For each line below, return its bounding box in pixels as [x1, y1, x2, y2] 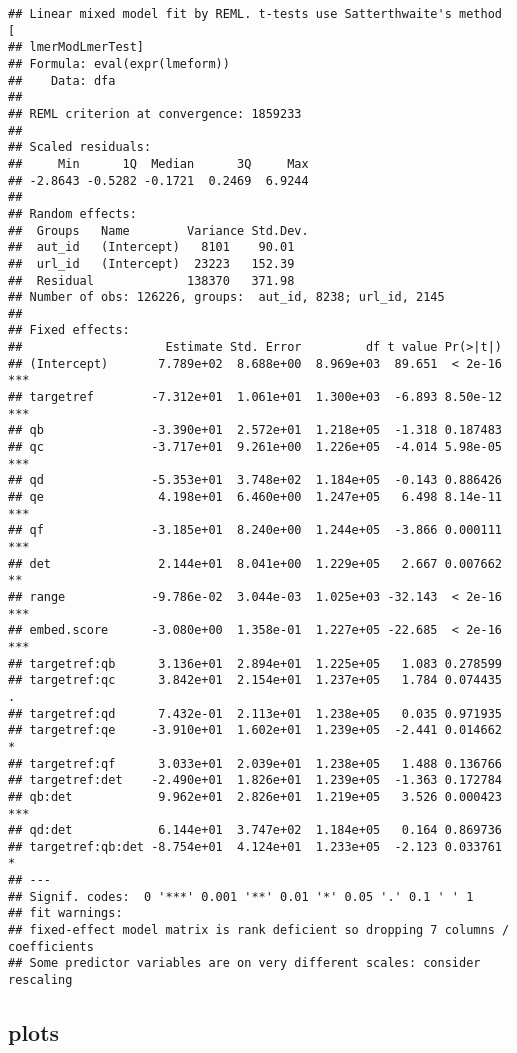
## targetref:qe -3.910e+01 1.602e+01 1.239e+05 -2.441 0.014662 [8, 723, 502, 738]
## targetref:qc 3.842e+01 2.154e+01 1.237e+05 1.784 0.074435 [8, 673, 502, 688]
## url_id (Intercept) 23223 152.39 [8, 256, 295, 271]
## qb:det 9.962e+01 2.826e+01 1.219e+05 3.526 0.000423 [8, 789, 502, 804]
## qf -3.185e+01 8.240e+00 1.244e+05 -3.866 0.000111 [8, 523, 502, 538]
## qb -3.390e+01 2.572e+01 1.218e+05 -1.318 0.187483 [8, 423, 502, 438]
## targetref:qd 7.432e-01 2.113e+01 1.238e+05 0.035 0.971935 [8, 706, 502, 721]
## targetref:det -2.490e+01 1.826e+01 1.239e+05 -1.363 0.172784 [8, 773, 502, 788]
